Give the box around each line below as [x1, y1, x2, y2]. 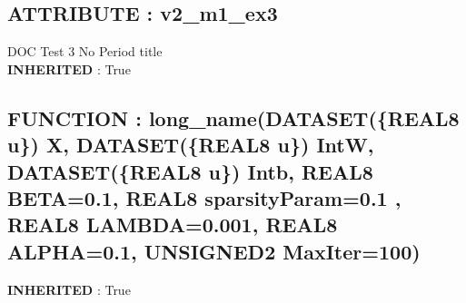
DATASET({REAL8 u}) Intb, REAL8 [7, 157, 373, 185]
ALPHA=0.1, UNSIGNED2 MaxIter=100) [7, 237, 421, 265]
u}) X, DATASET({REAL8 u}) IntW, [7, 131, 374, 159]
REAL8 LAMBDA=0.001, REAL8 [7, 210, 338, 239]
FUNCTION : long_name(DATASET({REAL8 [7, 103, 460, 132]
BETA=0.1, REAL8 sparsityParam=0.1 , [7, 183, 402, 211]
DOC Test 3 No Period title [7, 42, 163, 61]
